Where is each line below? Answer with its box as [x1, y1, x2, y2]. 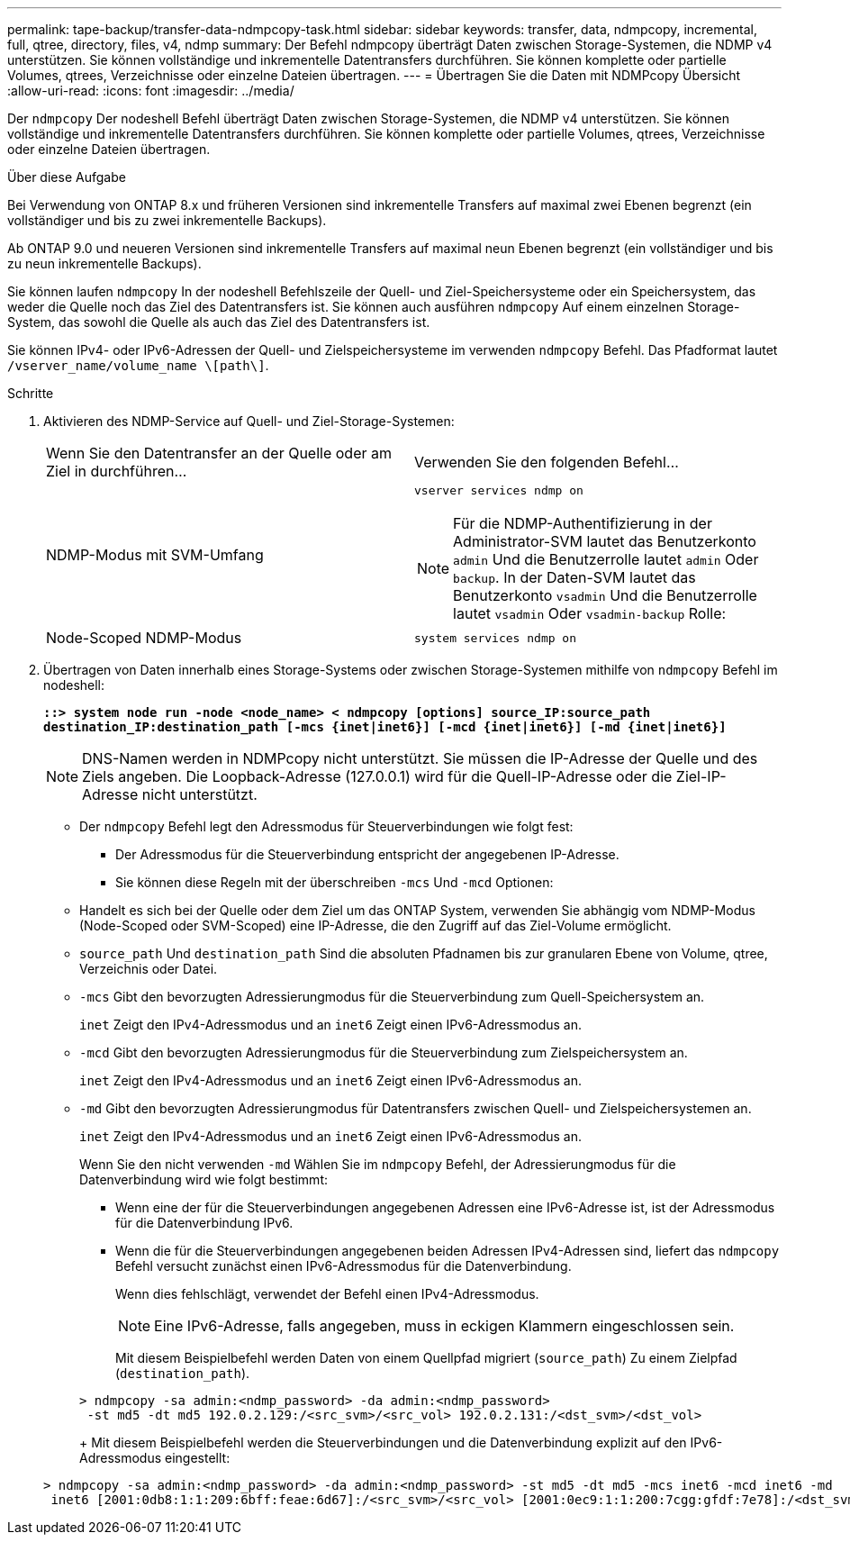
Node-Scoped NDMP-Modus [46, 629, 242, 647]
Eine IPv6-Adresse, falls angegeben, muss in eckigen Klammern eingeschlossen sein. [154, 1317, 735, 1335]
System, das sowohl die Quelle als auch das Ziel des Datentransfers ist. [7, 314, 430, 330]
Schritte [7, 385, 54, 401]
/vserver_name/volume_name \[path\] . [7, 358, 269, 373]
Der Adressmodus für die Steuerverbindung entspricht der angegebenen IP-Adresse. [115, 847, 619, 862]
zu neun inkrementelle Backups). [7, 256, 202, 271]
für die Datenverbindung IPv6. [115, 1215, 294, 1230]
